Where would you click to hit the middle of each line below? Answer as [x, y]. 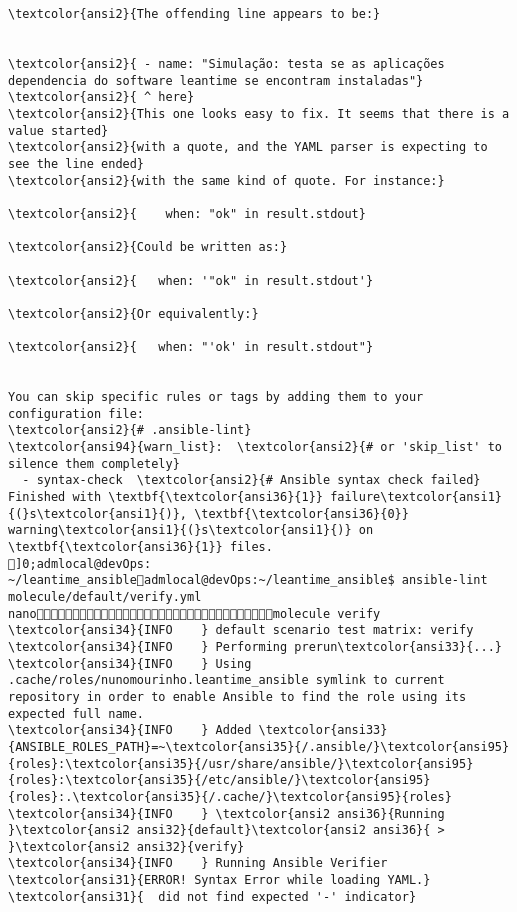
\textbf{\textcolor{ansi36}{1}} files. [140, 547]
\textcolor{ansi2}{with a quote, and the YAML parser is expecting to [248, 147]
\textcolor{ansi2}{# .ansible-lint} [130, 430]
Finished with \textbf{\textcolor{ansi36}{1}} [165, 497]
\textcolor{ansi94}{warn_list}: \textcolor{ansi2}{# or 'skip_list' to [255, 447]
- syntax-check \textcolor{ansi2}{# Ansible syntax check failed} [251, 480]
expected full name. [76, 713]
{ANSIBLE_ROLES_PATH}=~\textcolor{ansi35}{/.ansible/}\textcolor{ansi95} [259, 746]
